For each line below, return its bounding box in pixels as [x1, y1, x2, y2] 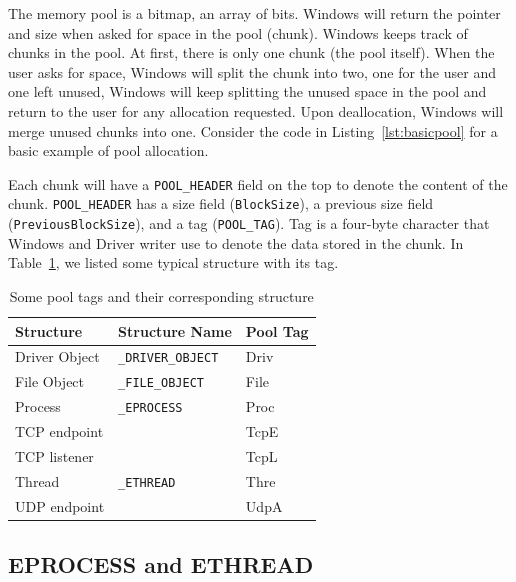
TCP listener [15, 445, 94, 466]
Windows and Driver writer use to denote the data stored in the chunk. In [8, 232, 464, 253]
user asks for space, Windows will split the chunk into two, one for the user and [8, 61, 496, 82]
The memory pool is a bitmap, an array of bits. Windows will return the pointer [8, 3, 501, 23]
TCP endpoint [15, 421, 104, 442]
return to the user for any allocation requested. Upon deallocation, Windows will [8, 100, 504, 121]
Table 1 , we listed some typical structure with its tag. [8, 252, 339, 273]
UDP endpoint [15, 495, 105, 516]
